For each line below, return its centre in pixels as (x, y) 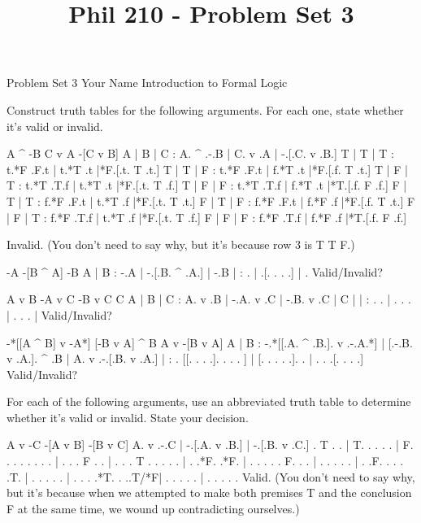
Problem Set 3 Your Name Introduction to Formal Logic (147, 83)
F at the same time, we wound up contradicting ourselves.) (153, 508)
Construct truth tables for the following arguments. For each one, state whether (205, 109)
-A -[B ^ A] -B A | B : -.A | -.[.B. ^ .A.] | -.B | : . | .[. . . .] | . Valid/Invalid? (195, 271)
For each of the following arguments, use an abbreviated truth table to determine (209, 401)
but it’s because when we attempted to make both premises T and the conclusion (209, 492)
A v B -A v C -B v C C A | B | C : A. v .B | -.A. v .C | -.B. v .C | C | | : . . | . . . (209, 299)
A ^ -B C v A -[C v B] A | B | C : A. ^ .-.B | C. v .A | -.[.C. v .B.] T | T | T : (200, 153)
